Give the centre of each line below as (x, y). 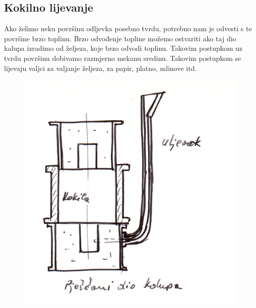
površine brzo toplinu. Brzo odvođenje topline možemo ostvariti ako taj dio (120, 38)
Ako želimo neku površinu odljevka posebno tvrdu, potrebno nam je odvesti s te (128, 28)
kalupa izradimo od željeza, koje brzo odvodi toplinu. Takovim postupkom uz (123, 48)
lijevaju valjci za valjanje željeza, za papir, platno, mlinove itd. (101, 68)
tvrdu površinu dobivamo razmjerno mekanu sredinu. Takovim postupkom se (123, 58)
